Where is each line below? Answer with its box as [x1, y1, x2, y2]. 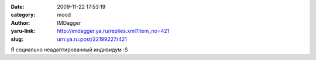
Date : [11, 3, 25, 10]
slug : [11, 35, 23, 43]
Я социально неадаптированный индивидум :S [11, 46, 128, 53]
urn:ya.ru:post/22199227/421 [57, 35, 127, 43]
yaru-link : [11, 28, 35, 35]
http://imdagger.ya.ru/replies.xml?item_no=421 [57, 28, 170, 35]
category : [11, 12, 36, 18]
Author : [11, 19, 30, 26]
